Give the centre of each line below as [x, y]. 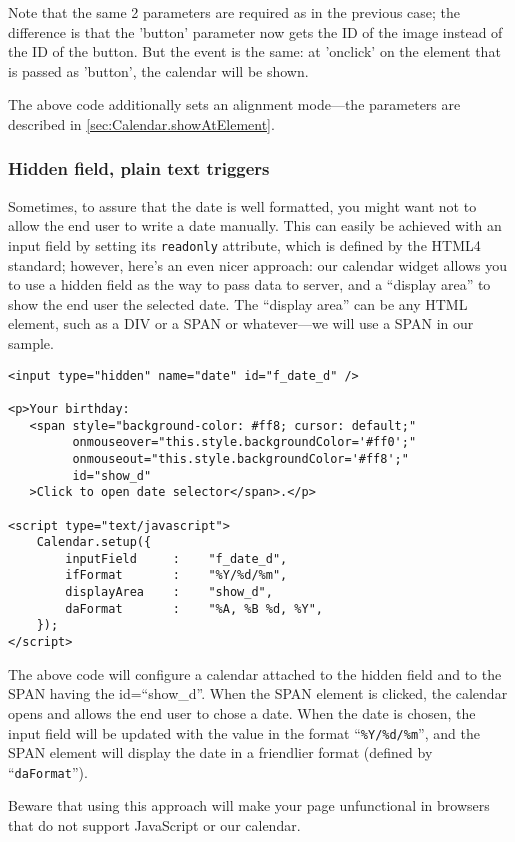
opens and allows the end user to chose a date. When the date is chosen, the [242, 712]
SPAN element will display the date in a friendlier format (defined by [220, 752]
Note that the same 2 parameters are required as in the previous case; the [234, 12]
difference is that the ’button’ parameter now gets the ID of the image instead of [255, 31]
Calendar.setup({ [94, 542]
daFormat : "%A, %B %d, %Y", [194, 608]
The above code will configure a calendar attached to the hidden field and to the [255, 673]
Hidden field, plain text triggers [139, 168]
